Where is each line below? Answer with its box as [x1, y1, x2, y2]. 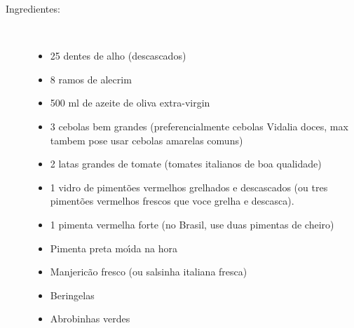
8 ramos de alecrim [50, 71, 132, 86]
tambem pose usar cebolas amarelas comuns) [50, 132, 243, 147]
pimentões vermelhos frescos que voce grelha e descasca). [50, 193, 294, 208]
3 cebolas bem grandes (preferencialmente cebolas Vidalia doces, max [50, 118, 348, 133]
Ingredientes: [6, 1, 60, 15]
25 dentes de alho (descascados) [50, 48, 186, 63]
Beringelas [50, 287, 95, 302]
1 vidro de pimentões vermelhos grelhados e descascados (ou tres [50, 179, 328, 194]
